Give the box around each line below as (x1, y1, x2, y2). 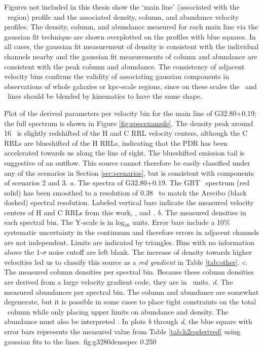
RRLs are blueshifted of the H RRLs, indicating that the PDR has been (4, 137, 228, 148)
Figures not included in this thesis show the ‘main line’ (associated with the (4, 2, 240, 12)
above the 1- (4, 247, 43, 257)
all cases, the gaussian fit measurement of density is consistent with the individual (4, 41, 259, 52)
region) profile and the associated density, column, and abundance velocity (7, 11, 239, 22)
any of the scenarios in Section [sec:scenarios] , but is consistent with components (4, 167, 254, 178)
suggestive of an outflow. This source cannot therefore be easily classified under (4, 157, 250, 168)
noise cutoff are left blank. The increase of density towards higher (49, 247, 252, 257)
